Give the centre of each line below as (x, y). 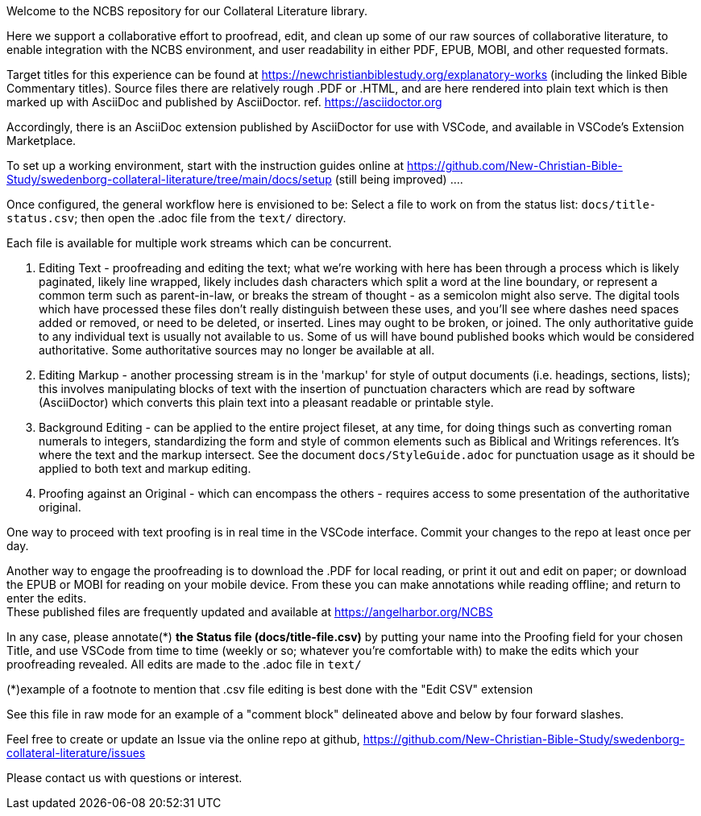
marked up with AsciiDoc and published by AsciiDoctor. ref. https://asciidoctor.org (224, 102)
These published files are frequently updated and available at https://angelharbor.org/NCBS (250, 612)
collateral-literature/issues (76, 753)
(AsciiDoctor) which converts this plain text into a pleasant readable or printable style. (266, 402)
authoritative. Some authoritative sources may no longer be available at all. (237, 350)
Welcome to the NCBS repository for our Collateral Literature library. (187, 11)
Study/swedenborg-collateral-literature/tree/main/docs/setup (169, 179)
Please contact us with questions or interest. (124, 778)
